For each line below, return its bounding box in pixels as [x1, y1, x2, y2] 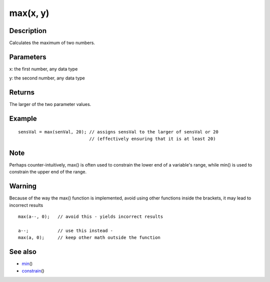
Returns [9, 88, 35, 97]
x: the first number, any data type [9, 65, 78, 72]
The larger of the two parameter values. [9, 101, 91, 107]
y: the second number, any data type [9, 75, 85, 81]
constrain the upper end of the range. [9, 169, 87, 175]
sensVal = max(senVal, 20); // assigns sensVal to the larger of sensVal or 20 [18, 129, 218, 134]
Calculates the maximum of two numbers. [9, 40, 95, 46]
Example [9, 114, 37, 123]
